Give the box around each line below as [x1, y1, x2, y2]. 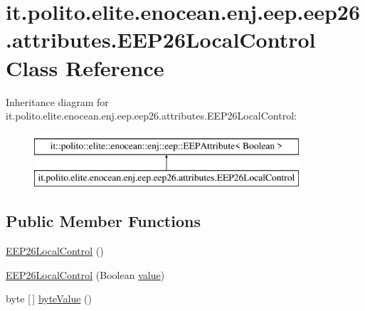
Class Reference [6, 53, 164, 82]
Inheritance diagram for [6, 94, 109, 109]
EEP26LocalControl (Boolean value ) [6, 267, 165, 282]
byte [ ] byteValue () [6, 291, 92, 306]
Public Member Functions [6, 210, 201, 232]
